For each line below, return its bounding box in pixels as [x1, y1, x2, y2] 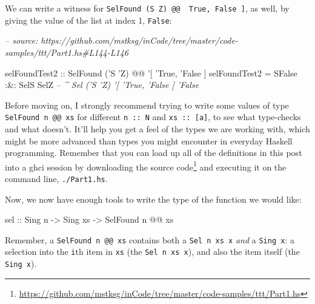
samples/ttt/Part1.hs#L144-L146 [5, 46, 128, 58]
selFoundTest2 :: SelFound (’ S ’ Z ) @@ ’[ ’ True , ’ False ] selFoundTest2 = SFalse [5, 66, 297, 79]
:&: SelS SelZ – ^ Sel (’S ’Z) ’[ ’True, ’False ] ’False [5, 78, 199, 91]
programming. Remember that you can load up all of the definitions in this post [5, 146, 302, 159]
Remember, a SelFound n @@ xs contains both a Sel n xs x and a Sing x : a [5, 233, 294, 246]
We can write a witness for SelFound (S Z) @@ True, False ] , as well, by [5, 2, 290, 14]
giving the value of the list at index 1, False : [5, 13, 172, 26]
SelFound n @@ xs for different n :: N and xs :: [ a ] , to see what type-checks [5, 110, 301, 123]
